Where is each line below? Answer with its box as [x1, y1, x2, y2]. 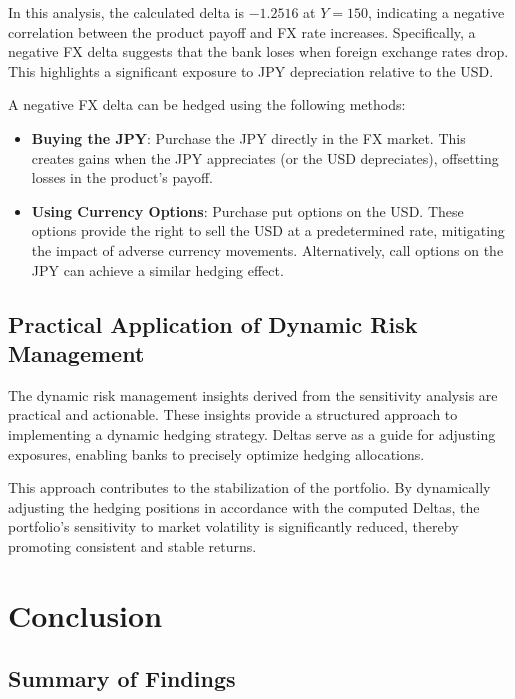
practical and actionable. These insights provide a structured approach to [8, 404, 458, 425]
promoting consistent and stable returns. [8, 535, 257, 556]
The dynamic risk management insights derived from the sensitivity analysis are [8, 384, 498, 405]
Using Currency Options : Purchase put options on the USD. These [31, 200, 464, 221]
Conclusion [8, 594, 163, 635]
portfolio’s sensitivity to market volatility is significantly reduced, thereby [8, 516, 459, 537]
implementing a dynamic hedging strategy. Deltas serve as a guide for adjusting [8, 423, 496, 444]
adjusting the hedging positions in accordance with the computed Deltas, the [8, 496, 480, 517]
